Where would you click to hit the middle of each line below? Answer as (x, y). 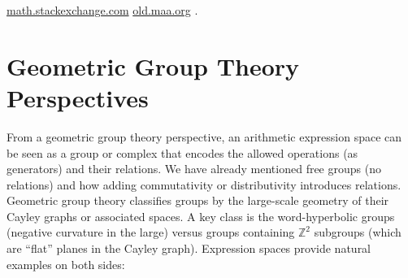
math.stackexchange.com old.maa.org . (102, 10)
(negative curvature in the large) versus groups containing (151, 232)
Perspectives (78, 97)
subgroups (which (358, 232)
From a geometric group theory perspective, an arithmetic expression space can (204, 136)
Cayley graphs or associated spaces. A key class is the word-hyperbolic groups (201, 216)
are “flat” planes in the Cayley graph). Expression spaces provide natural (189, 248)
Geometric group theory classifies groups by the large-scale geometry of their (198, 200)
